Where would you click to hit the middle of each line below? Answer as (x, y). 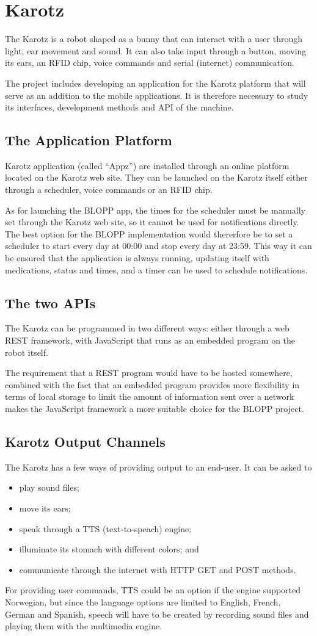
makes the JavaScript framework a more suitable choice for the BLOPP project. (155, 408)
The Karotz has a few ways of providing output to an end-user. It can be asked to (158, 467)
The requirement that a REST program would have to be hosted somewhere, (149, 373)
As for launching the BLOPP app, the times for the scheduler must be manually (155, 210)
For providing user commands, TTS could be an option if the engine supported (153, 590)
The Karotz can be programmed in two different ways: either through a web (147, 328)
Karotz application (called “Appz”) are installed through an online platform (147, 165)
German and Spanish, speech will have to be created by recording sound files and (157, 614)
